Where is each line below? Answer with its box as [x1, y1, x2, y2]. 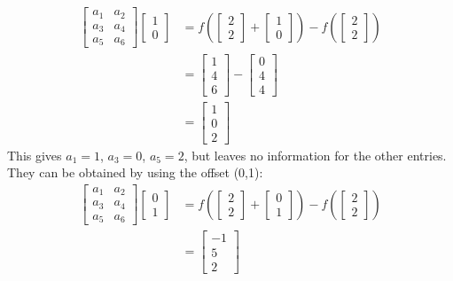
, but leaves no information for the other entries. [184, 145, 447, 164]
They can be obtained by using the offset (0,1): [7, 163, 263, 182]
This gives [7, 145, 62, 164]
